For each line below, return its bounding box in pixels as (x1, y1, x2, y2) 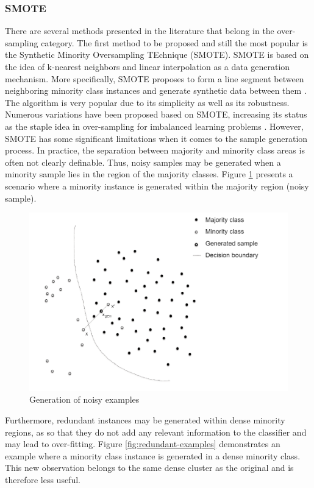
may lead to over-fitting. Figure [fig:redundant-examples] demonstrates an (5, 437, 280, 450)
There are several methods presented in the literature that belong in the (5, 24, 274, 37)
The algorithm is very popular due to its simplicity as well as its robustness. (5, 96, 290, 108)
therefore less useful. (5, 473, 80, 486)
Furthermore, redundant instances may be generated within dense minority (5, 414, 285, 426)
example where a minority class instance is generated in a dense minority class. (5, 449, 301, 462)
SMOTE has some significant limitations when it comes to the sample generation (5, 132, 308, 144)
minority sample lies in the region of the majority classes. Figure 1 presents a (5, 168, 293, 180)
